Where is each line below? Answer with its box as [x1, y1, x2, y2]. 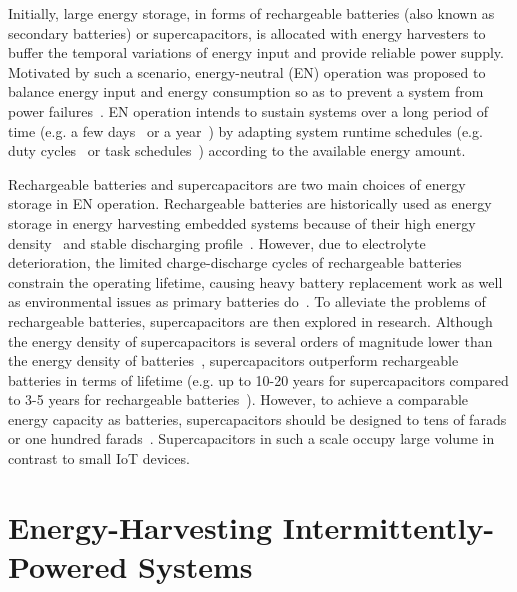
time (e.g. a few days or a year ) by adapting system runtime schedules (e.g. [8, 120, 483, 141]
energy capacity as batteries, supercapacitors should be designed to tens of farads [8, 408, 507, 429]
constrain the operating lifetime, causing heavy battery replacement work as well [8, 271, 503, 292]
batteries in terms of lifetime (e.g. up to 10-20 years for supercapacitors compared [8, 369, 509, 390]
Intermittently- [282, 506, 495, 547]
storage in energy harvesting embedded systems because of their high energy [8, 212, 476, 233]
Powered [8, 546, 128, 587]
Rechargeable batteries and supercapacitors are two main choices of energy [8, 173, 466, 194]
